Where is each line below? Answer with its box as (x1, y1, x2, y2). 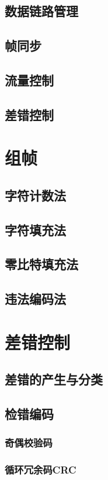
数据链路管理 (5, 2, 78, 20)
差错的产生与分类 (5, 370, 103, 388)
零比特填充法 (5, 255, 78, 273)
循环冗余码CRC (5, 462, 76, 477)
